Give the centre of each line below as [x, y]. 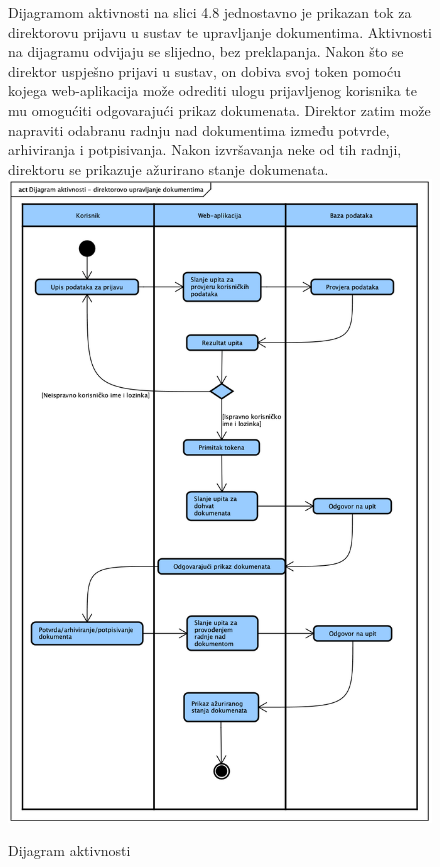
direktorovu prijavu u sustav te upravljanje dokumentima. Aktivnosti [220, 31]
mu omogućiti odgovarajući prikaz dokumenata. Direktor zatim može [219, 109]
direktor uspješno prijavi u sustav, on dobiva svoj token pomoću [204, 70]
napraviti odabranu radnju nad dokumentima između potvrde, [199, 129]
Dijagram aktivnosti [69, 850]
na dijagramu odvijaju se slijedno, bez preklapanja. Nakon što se [206, 51]
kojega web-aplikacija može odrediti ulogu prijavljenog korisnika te [212, 90]
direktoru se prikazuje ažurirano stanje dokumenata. [168, 168]
